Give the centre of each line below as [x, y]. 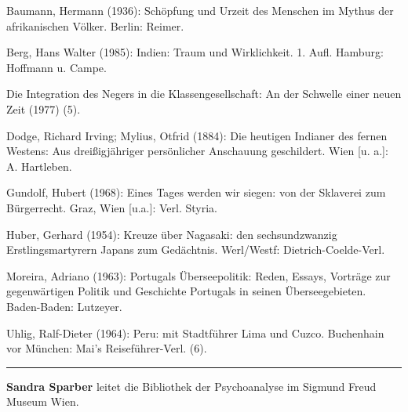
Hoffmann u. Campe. [56, 67]
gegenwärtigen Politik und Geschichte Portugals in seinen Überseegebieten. [186, 291]
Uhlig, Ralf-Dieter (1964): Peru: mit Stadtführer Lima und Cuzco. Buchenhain [195, 332]
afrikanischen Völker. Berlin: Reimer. [95, 25]
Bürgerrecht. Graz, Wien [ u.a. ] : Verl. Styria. [112, 207]
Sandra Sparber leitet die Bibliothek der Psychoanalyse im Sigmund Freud [191, 386]
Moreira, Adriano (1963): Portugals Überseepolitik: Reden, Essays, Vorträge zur [199, 275]
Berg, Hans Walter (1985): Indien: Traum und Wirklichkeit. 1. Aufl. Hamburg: [195, 52]
